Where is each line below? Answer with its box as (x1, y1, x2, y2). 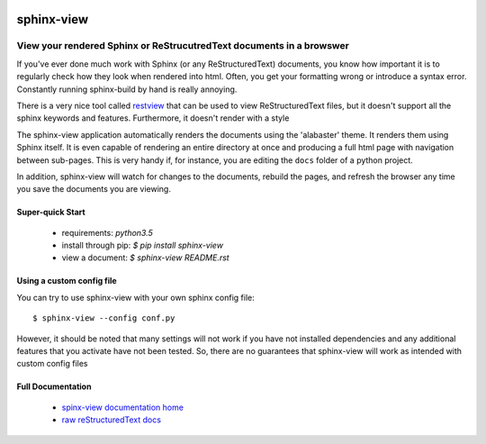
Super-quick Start (16, 207, 85, 218)
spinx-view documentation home (61, 402, 184, 412)
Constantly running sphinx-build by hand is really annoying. (16, 84, 238, 95)
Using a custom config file (16, 276, 117, 286)
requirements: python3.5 (61, 227, 153, 238)
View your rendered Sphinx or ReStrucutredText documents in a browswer (16, 40, 350, 52)
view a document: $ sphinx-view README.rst (61, 252, 229, 263)
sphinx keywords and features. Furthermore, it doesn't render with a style (16, 113, 290, 123)
